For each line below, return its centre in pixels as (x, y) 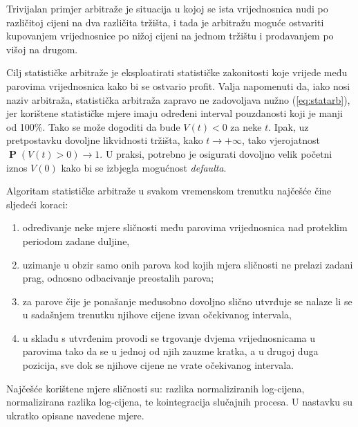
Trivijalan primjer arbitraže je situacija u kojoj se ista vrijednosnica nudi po (167, 8)
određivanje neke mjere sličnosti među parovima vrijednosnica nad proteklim (185, 227)
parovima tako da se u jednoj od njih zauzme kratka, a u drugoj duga (170, 351)
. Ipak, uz (289, 126)
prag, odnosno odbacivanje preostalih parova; (118, 278)
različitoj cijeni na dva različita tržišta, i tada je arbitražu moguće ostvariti (165, 22)
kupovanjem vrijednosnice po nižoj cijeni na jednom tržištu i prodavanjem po (170, 36)
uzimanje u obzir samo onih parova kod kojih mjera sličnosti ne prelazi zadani (188, 264)
